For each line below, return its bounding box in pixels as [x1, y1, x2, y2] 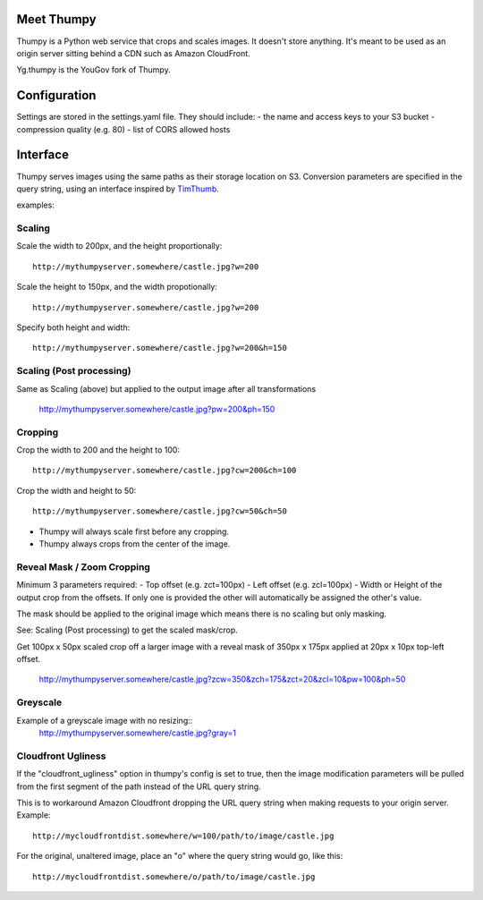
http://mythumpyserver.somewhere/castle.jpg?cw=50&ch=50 [32, 506, 288, 516]
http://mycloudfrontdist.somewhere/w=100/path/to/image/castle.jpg [32, 830, 335, 841]
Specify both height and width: [16, 322, 131, 333]
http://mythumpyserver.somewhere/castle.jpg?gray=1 [38, 727, 237, 738]
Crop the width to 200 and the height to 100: [16, 445, 181, 455]
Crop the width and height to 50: [16, 485, 137, 496]
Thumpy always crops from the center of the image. [38, 539, 231, 549]
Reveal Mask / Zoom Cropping [16, 560, 151, 573]
